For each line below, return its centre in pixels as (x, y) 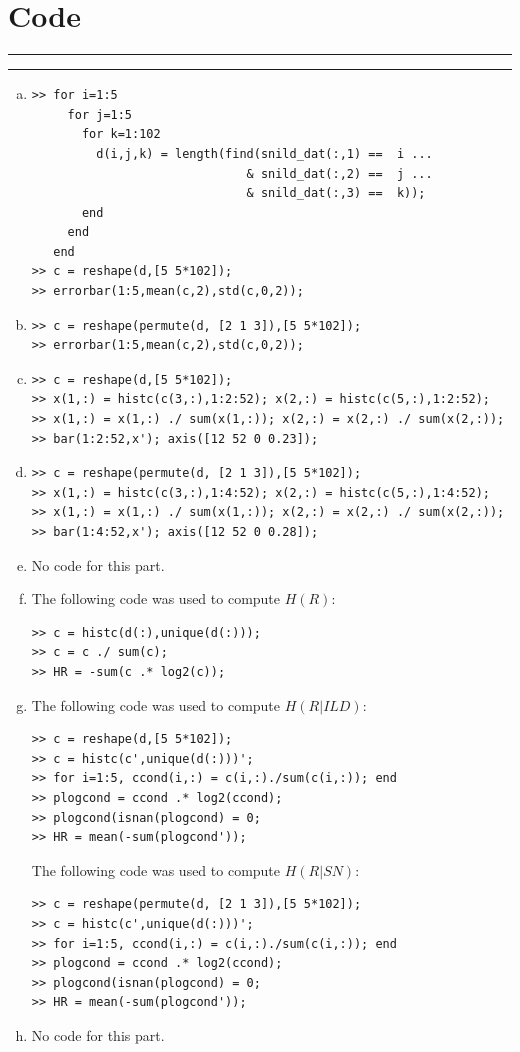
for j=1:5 (100, 114)
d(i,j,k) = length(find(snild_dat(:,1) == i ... (264, 153)
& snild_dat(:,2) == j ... (339, 173)
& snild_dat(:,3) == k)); (336, 193)
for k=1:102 (121, 134)
